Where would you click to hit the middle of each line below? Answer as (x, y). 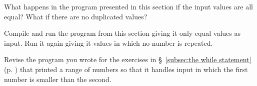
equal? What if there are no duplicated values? (76, 16)
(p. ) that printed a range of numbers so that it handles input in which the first (126, 69)
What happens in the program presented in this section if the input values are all (128, 6)
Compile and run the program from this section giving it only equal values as (122, 33)
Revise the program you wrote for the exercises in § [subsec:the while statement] (128, 59)
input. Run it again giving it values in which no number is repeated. (108, 43)
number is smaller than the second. (58, 79)
